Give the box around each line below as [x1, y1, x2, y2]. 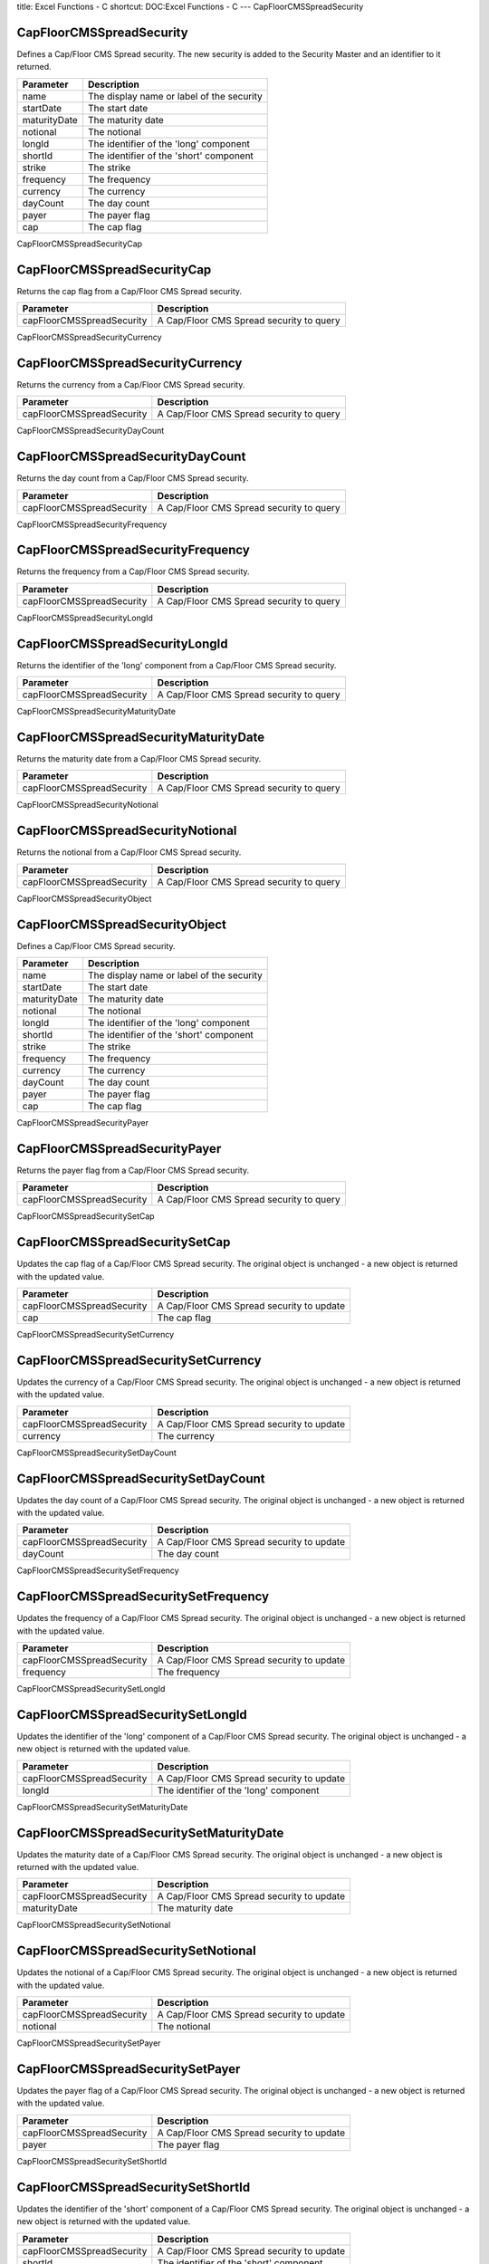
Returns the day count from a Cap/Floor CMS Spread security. [16, 473, 249, 484]
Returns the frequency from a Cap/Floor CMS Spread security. [16, 566, 250, 577]
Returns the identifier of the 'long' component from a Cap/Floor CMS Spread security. [16, 659, 337, 670]
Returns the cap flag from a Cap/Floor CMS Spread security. [16, 285, 243, 296]
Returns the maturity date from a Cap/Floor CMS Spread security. [16, 753, 262, 764]
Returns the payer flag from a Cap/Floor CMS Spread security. [16, 1165, 249, 1175]
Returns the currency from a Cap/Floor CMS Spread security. [16, 379, 245, 389]
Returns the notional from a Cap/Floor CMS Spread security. [16, 847, 242, 858]
